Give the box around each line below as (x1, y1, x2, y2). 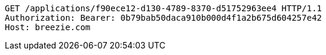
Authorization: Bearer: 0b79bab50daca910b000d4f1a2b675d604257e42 (5, 13, 322, 22)
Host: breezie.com (5, 22, 91, 32)
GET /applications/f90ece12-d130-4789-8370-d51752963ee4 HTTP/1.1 (5, 4, 322, 13)
